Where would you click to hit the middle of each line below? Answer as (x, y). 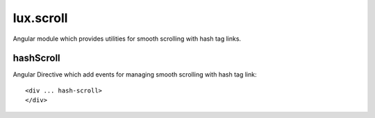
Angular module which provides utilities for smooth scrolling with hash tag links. (127, 39)
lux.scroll (40, 18)
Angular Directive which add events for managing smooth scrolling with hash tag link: (135, 75)
